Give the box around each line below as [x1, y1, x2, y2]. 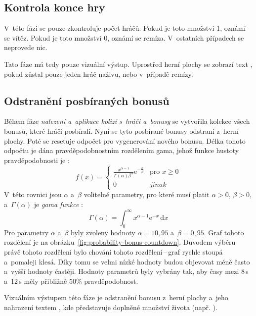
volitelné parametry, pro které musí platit [84, 189, 210, 200]
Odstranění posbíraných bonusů [4, 93, 170, 108]
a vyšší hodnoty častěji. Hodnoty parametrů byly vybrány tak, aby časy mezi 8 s [4, 266, 249, 276]
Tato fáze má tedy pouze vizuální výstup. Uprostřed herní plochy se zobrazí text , [4, 58, 253, 69]
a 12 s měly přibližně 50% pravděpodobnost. [4, 275, 138, 286]
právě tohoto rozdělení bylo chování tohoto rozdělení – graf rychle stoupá [4, 247, 223, 257]
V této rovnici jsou [4, 189, 62, 200]
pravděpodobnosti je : [4, 155, 70, 165]
